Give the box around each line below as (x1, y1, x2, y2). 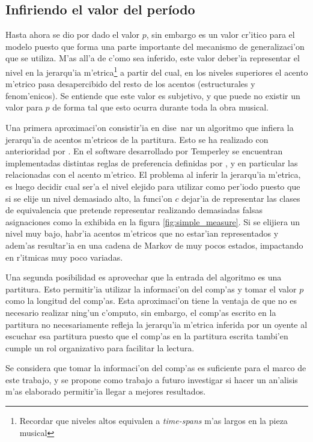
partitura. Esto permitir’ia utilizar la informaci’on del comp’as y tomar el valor (5, 282, 297, 295)
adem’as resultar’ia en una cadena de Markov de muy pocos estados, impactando (5, 238, 303, 251)
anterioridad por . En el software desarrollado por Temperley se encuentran (5, 145, 283, 157)
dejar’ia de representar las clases (181, 192, 300, 204)
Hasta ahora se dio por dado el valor (5, 28, 140, 41)
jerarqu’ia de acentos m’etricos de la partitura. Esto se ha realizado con (5, 133, 269, 145)
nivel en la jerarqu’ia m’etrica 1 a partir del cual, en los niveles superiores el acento (5, 64, 308, 78)
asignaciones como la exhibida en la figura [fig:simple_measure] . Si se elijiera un (5, 215, 300, 228)
